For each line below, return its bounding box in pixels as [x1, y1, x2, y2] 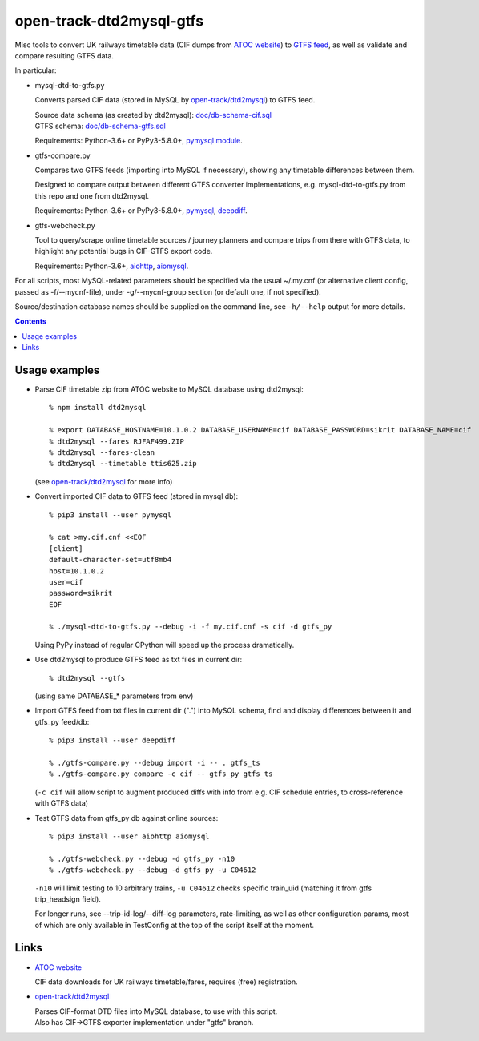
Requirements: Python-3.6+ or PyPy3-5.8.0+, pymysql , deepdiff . [34, 206, 248, 215]
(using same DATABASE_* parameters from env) [34, 691, 194, 701]
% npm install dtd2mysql [49, 403, 147, 412]
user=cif [49, 577, 83, 586]
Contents [14, 316, 47, 326]
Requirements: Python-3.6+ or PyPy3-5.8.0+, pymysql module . [34, 136, 244, 146]
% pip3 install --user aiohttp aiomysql [49, 831, 210, 841]
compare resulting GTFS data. [14, 50, 114, 60]
